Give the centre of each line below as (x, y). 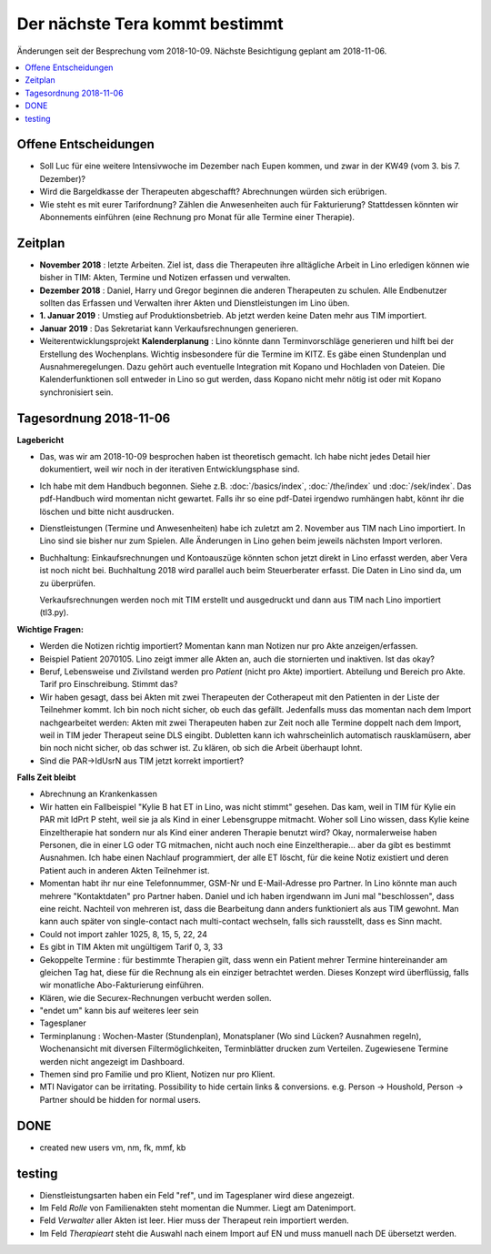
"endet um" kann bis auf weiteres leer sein (119, 1011)
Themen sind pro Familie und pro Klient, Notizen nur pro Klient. (157, 1075)
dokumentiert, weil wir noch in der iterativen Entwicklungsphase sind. (170, 470)
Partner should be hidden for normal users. (120, 1099)
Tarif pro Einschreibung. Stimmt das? (109, 684)
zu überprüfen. (67, 583)
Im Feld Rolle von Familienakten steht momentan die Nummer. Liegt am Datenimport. (198, 1208)
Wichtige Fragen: (50, 629)
